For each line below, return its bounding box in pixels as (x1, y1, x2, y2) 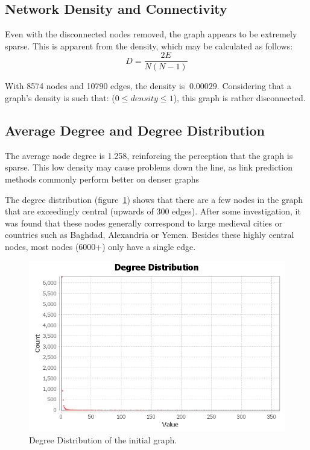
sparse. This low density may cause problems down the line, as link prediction (5, 161, 293, 173)
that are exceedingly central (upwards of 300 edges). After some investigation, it (5, 205, 301, 217)
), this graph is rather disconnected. (173, 92, 306, 104)
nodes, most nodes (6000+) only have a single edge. (5, 240, 196, 252)
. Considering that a (217, 80, 291, 92)
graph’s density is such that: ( (5, 92, 115, 104)
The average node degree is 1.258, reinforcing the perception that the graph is (5, 149, 293, 161)
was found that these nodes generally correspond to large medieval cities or (5, 216, 283, 229)
